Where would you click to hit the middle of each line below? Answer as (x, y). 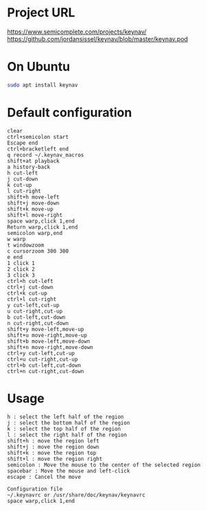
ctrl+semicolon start (38, 137)
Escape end (23, 143)
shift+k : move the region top (52, 453)
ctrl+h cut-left (30, 281)
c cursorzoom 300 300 (38, 251)
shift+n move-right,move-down (50, 347)
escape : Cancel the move (44, 477)
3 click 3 (21, 275)
